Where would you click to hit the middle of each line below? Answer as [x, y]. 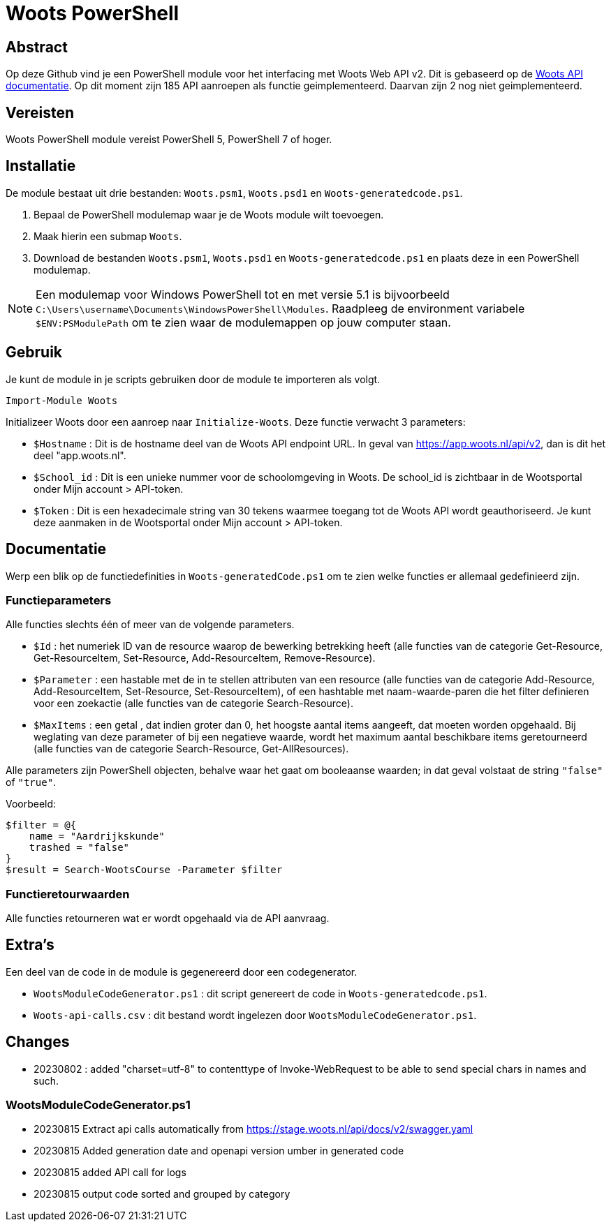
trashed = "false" [79, 848]
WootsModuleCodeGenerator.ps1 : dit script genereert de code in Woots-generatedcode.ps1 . [260, 993]
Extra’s [30, 945]
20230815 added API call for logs [110, 1173]
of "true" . [31, 782]
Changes [38, 1042]
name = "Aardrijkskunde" [97, 836]
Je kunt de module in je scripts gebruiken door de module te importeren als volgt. [193, 379]
